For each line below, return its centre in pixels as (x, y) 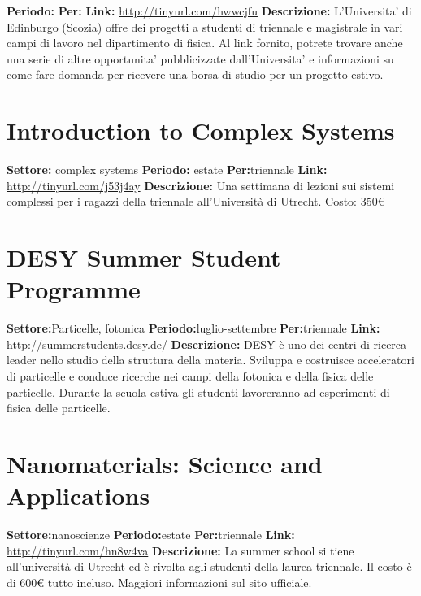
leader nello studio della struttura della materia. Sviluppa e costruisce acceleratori (210, 360)
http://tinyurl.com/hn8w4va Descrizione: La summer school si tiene (180, 550)
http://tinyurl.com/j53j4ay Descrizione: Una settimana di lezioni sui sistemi (201, 185)
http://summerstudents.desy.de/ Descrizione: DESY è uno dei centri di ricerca (207, 344)
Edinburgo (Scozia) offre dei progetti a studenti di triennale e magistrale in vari (205, 26)
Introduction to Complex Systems (201, 131)
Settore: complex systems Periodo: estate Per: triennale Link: (167, 170)
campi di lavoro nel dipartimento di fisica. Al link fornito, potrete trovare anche (205, 43)
